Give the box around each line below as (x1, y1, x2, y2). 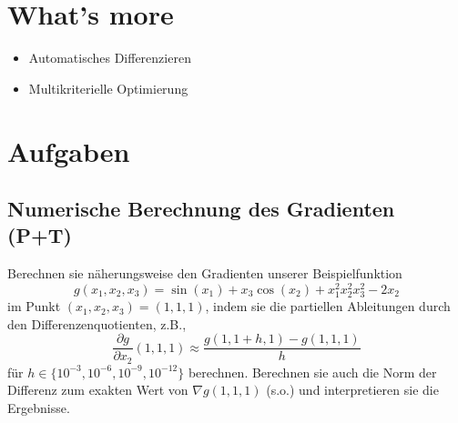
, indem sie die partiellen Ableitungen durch (205, 297, 451, 316)
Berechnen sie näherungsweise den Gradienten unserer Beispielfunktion (7, 264, 402, 283)
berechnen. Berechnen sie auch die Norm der (188, 362, 437, 381)
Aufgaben (7, 132, 130, 169)
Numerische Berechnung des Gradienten (7, 195, 395, 223)
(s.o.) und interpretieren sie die (266, 380, 439, 399)
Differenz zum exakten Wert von (7, 380, 188, 399)
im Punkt (7, 297, 61, 316)
